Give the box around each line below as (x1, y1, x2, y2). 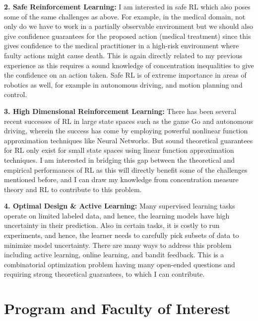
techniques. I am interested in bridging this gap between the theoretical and (4, 154, 235, 165)
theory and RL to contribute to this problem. (4, 184, 142, 194)
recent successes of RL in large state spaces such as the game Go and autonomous (4, 115, 253, 126)
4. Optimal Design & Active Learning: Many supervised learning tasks (4, 201, 235, 211)
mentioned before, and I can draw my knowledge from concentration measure (4, 174, 239, 185)
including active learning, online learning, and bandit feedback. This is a (4, 249, 224, 260)
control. (4, 89, 27, 100)
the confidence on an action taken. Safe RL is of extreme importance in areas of (4, 70, 247, 80)
